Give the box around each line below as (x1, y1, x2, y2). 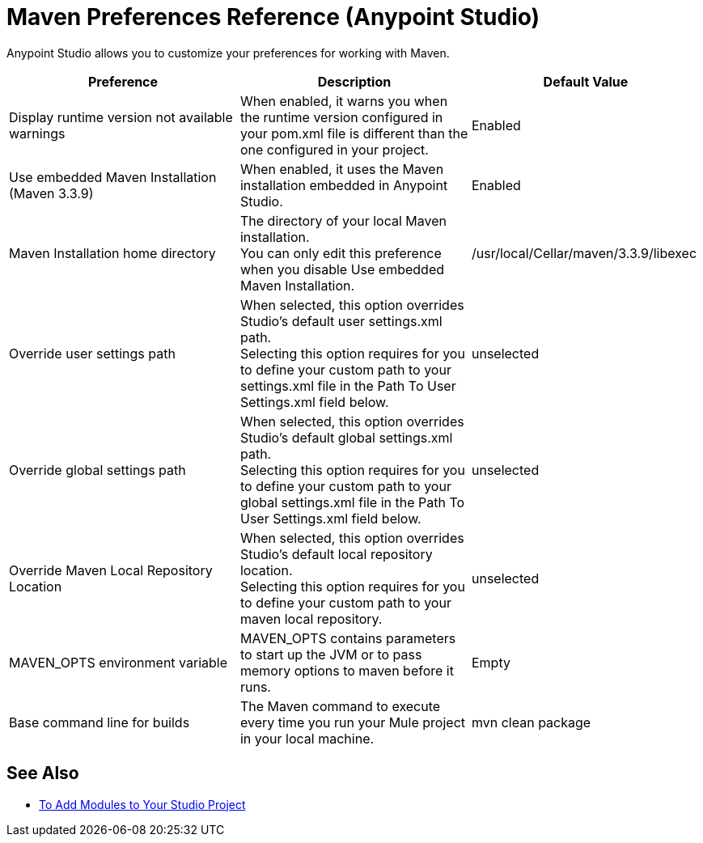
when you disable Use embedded (239, 261, 445, 277)
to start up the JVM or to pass (239, 646, 422, 663)
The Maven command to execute (239, 697, 441, 714)
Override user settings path (9, 345, 176, 362)
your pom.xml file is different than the (239, 125, 468, 142)
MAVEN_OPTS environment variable (9, 654, 228, 671)
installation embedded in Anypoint (239, 176, 448, 193)
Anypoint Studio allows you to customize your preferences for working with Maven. (6, 45, 450, 60)
